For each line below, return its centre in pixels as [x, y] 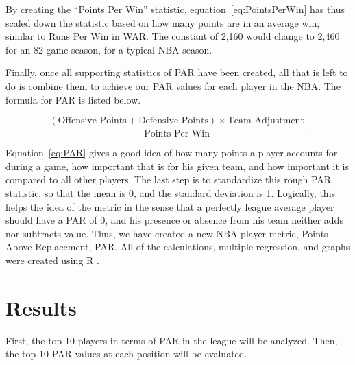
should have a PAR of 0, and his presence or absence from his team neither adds [174, 220]
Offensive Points [92, 121]
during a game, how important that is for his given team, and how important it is [177, 166]
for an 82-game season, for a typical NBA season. [109, 49]
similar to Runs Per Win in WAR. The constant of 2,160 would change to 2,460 [173, 36]
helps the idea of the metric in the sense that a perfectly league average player [170, 206]
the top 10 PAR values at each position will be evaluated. [126, 354]
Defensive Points [173, 121]
